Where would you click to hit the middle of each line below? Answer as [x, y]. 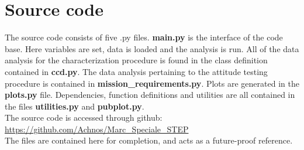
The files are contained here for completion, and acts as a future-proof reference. [149, 140]
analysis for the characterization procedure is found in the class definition [136, 60]
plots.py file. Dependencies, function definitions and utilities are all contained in [150, 95]
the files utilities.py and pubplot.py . [75, 106]
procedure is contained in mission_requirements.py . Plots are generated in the [152, 83]
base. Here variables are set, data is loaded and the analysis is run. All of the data [152, 48]
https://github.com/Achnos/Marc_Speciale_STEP [97, 129]
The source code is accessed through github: [84, 117]
